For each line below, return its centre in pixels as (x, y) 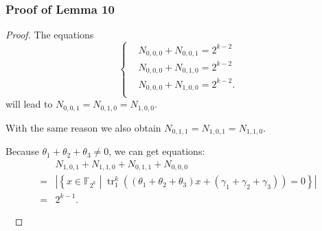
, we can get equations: (157, 151)
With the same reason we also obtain (83, 127)
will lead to (29, 104)
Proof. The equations (50, 35)
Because (22, 151)
